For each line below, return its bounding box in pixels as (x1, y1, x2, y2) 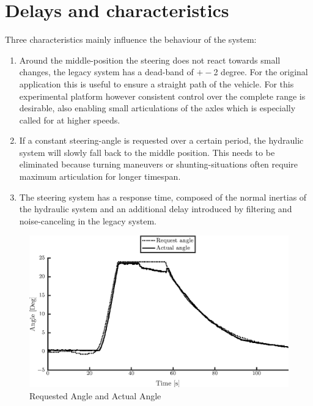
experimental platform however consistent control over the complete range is (19, 89, 306, 102)
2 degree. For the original (213, 65, 308, 78)
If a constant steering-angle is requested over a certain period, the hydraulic (19, 134, 304, 147)
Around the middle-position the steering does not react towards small (19, 53, 281, 66)
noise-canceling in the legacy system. (19, 214, 156, 227)
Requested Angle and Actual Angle (29, 389, 161, 402)
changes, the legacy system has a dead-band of (19, 65, 194, 78)
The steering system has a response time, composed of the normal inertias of (19, 190, 307, 203)
